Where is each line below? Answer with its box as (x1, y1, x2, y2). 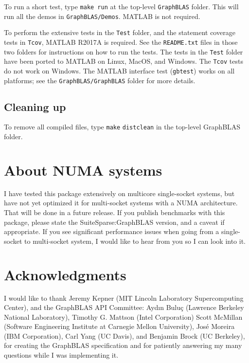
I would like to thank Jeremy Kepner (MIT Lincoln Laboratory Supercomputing (4, 292, 244, 303)
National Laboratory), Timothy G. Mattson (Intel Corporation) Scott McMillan (4, 311, 243, 322)
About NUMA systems (4, 160, 162, 180)
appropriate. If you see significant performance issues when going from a (4, 226, 219, 236)
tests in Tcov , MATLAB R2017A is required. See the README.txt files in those (4, 36, 238, 47)
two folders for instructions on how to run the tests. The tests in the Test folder (4, 46, 243, 56)
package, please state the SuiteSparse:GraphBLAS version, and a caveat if (4, 217, 225, 227)
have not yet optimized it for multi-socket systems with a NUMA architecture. (4, 198, 238, 208)
